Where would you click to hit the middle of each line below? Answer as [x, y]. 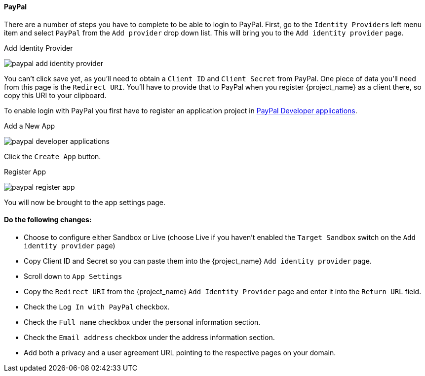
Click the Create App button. [53, 156]
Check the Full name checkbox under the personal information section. [142, 322]
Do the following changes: [48, 220]
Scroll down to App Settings [73, 276]
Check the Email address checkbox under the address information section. [149, 337]
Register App [25, 171]
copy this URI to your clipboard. [55, 95]
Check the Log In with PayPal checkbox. [97, 307]
